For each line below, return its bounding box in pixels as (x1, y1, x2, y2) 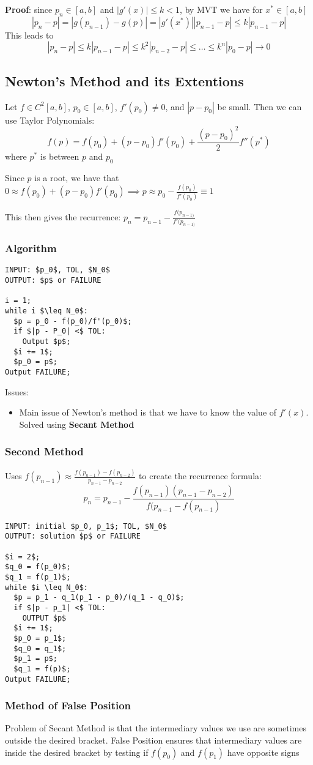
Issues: (5, 385, 29, 398)
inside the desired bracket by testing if (5, 745, 149, 758)
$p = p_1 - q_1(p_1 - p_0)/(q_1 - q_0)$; (13, 593, 185, 602)
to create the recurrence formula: (139, 469, 262, 482)
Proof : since (5, 3, 53, 15)
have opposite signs (227, 745, 300, 758)
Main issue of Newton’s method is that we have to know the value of (19, 406, 277, 419)
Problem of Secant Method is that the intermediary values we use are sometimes (5, 722, 307, 734)
